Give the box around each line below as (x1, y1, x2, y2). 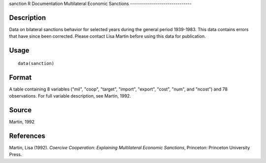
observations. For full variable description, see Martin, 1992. (9, 93, 132, 98)
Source (9, 106, 32, 114)
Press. (9, 152, 22, 158)
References (9, 131, 45, 140)
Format (9, 73, 32, 81)
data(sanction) (18, 61, 55, 66)
